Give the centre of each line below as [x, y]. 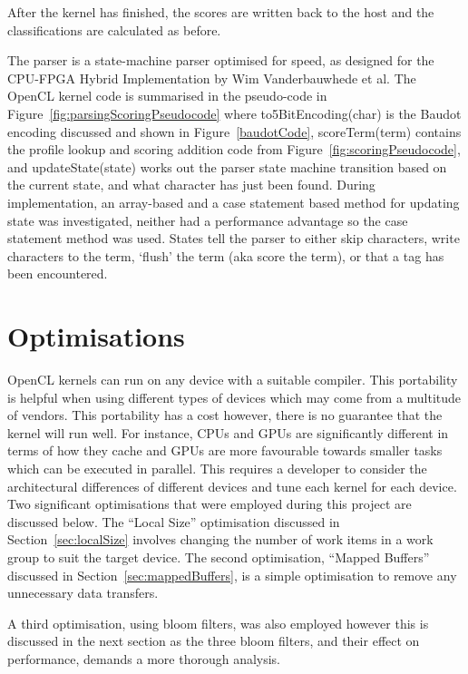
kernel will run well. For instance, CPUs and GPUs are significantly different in [228, 432]
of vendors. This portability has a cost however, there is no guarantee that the [225, 415]
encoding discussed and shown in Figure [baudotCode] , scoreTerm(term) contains [234, 131]
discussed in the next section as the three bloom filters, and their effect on [214, 641]
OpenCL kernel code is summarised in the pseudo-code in [167, 96]
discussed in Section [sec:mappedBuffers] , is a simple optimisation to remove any [232, 575]
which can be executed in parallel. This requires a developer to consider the [217, 468]
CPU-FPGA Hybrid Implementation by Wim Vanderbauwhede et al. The [212, 78]
